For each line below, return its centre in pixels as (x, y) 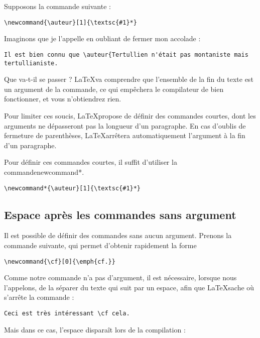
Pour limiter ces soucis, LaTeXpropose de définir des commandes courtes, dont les (130, 115)
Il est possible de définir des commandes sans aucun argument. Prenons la (118, 235)
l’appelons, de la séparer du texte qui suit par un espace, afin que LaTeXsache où (129, 287)
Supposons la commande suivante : (57, 6)
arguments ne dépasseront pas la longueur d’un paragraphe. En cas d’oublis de (125, 125)
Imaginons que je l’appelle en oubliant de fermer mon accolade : (102, 38)
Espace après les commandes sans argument (120, 214)
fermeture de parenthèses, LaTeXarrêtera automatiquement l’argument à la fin (125, 135)
